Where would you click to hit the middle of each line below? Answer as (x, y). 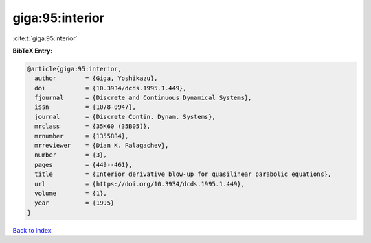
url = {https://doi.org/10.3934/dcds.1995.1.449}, (140, 184)
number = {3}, (71, 155)
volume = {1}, (71, 193)
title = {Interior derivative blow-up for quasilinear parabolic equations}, (183, 174)
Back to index (32, 230)
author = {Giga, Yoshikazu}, (96, 78)
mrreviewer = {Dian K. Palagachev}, (102, 146)
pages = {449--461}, (84, 165)
